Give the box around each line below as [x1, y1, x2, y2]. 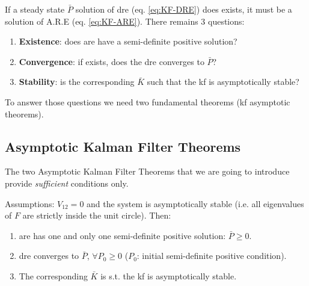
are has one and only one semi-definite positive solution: [19, 229, 226, 241]
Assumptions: [5, 197, 55, 210]
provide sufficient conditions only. [5, 176, 129, 189]
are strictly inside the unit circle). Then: [22, 209, 171, 222]
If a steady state [5, 3, 65, 15]
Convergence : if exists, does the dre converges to [19, 55, 204, 67]
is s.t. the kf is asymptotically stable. [100, 269, 237, 282]
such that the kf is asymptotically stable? [147, 75, 299, 88]
